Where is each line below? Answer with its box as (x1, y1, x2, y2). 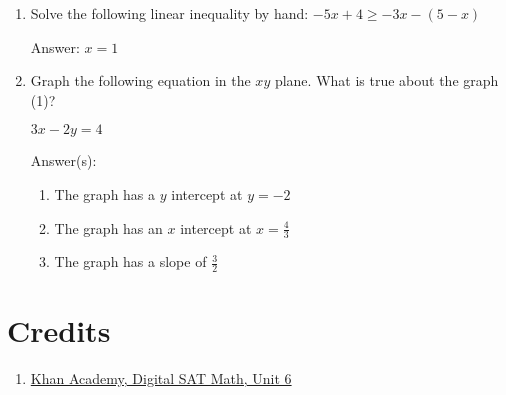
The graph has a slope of (54, 251, 207, 272)
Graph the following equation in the (30, 70, 251, 91)
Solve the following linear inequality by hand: (30, 3, 309, 23)
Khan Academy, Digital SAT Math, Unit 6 (30, 368, 292, 389)
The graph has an (54, 217, 163, 238)
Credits (7, 310, 111, 351)
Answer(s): (30, 150, 97, 171)
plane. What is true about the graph (274, 70, 499, 91)
